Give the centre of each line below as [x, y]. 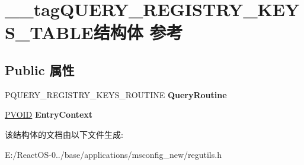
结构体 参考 [138, 32]
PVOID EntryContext [49, 114]
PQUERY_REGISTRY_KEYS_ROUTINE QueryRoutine [116, 94]
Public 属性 [40, 69]
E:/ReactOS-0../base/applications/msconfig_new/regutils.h [113, 154]
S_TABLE [49, 32]
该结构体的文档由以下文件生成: [64, 134]
